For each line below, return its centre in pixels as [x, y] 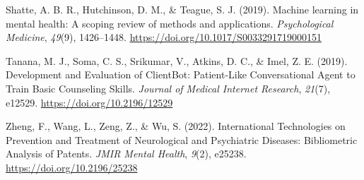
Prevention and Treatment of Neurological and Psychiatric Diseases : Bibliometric [182, 139]
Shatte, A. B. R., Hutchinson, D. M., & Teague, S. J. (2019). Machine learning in [182, 9]
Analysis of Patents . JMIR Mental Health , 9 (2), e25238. [126, 154]
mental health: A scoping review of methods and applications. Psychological [170, 23]
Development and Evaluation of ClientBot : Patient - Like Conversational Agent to [181, 74]
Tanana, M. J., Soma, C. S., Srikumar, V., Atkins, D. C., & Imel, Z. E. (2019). [177, 60]
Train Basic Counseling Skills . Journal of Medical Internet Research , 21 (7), [168, 88]
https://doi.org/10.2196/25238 [72, 167]
